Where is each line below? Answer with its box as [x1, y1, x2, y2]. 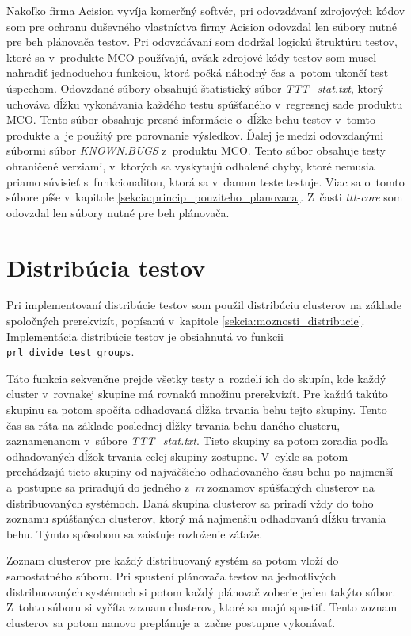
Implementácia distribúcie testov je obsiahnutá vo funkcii [6, 328, 284, 344]
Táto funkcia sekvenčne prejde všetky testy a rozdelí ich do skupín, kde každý [6, 370, 386, 386]
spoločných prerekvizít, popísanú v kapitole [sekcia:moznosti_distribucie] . [6, 312, 365, 329]
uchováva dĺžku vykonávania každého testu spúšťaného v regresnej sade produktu [6, 95, 403, 112]
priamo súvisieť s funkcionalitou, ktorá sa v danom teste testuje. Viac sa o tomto [6, 173, 405, 190]
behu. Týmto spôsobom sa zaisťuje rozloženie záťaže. [6, 525, 263, 542]
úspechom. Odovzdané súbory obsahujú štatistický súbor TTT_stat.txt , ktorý [6, 79, 384, 96]
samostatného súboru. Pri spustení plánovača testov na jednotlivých [6, 568, 337, 584]
